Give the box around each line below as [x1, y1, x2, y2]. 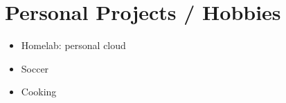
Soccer [21, 61, 49, 75]
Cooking [21, 84, 57, 99]
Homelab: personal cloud [21, 38, 126, 53]
